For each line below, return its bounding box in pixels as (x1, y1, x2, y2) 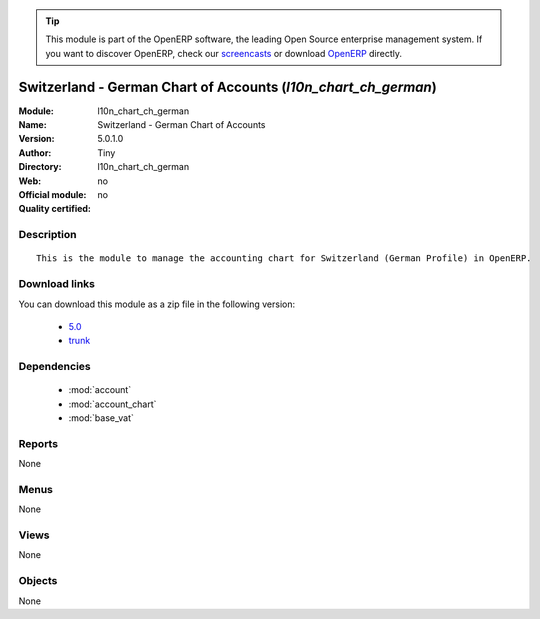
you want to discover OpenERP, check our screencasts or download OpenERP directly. (45, 47, 403, 59)
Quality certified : (18, 203, 92, 215)
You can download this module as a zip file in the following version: (18, 298, 296, 310)
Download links (18, 277, 95, 291)
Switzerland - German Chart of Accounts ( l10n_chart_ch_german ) (18, 78, 437, 95)
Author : (18, 146, 52, 159)
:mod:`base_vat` (68, 412, 134, 424)
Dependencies (18, 360, 92, 374)
